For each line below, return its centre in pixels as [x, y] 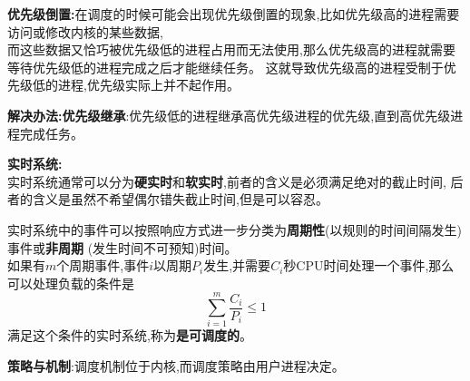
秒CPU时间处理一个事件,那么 [369, 265]
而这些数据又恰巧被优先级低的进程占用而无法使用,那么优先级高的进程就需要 [231, 49]
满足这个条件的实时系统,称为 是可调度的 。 [130, 335]
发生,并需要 [237, 265]
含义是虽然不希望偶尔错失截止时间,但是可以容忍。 [180, 199]
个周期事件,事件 [103, 265]
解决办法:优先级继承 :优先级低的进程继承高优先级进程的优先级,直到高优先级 [229, 115]
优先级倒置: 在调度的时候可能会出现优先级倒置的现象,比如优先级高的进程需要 [234, 14]
